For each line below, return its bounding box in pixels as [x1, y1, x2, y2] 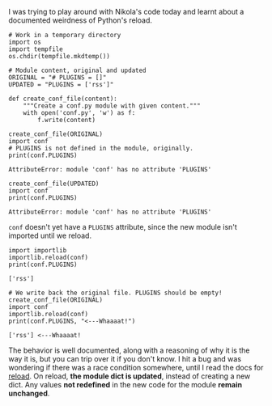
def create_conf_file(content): [8, 95, 117, 103]
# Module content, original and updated [8, 66, 147, 74]
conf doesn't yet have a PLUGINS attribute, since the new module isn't [8, 222, 237, 231]
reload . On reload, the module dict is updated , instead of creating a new [8, 371, 251, 381]
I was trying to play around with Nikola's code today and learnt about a [8, 7, 244, 16]
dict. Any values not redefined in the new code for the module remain [8, 380, 243, 389]
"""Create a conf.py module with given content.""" [23, 102, 201, 110]
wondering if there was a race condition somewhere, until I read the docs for [8, 363, 264, 372]
